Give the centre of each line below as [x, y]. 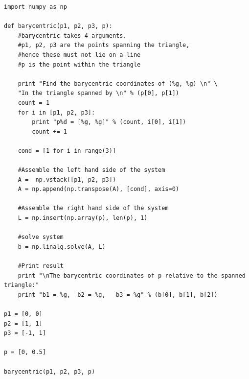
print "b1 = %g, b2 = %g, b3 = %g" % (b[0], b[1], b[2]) [118, 295]
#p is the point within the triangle [79, 64]
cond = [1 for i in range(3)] [67, 151]
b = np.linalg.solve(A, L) [62, 247]
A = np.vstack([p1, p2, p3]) [67, 179]
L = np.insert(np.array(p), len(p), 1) [83, 218]
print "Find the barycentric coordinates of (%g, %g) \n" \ [118, 83]
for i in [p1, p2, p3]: [57, 112]
